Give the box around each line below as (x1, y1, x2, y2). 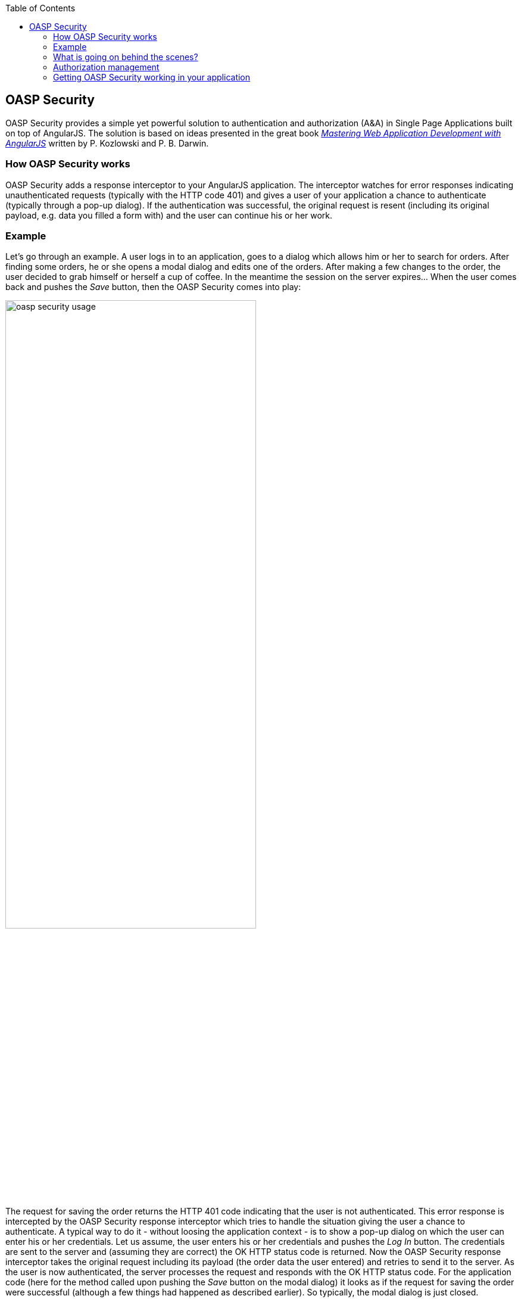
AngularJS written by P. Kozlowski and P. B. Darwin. (5, 138, 209, 148)
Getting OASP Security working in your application (53, 72, 251, 82)
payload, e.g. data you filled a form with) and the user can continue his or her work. (5, 210, 333, 220)
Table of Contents (5, 3, 76, 13)
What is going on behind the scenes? (53, 52, 198, 62)
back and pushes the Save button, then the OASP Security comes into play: (5, 282, 301, 292)
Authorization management (53, 62, 160, 72)
